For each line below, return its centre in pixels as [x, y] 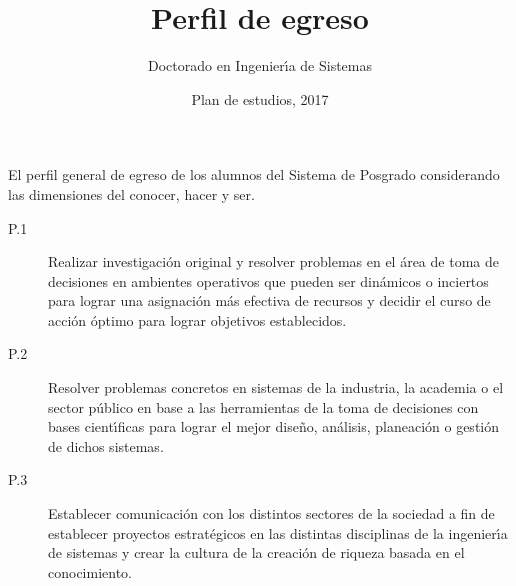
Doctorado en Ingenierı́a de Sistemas [260, 65]
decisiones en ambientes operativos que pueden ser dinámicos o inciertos [268, 280]
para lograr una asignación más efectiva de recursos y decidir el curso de [269, 300]
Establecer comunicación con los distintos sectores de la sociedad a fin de [271, 513]
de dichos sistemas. [106, 445]
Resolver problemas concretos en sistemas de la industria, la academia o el [276, 387]
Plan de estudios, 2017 [260, 98]
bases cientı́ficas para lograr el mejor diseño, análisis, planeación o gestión [274, 426]
